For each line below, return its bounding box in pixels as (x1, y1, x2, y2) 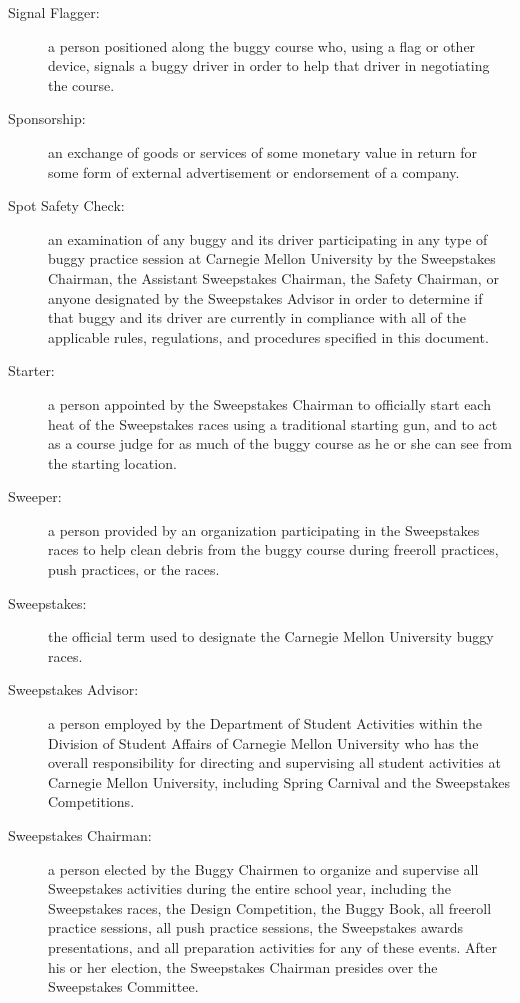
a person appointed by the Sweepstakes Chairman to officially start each (48, 393, 491, 414)
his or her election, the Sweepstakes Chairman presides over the (48, 956, 438, 977)
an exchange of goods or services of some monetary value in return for (48, 141, 478, 162)
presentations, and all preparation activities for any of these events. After (48, 936, 497, 957)
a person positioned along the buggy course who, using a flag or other (48, 35, 476, 56)
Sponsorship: (8, 108, 86, 129)
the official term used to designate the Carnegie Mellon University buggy (48, 626, 494, 647)
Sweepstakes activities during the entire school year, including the (48, 878, 451, 899)
